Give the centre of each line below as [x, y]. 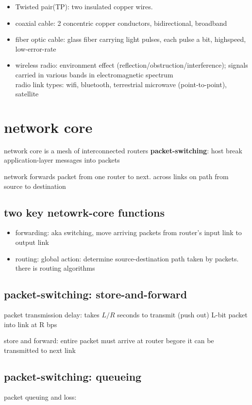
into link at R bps [31, 324]
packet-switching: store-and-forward [96, 294]
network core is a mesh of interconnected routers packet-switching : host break [123, 150]
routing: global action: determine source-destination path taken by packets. [127, 258]
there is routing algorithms [55, 268]
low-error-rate [36, 48]
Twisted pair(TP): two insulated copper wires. [84, 6]
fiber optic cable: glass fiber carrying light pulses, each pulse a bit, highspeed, [131, 39]
